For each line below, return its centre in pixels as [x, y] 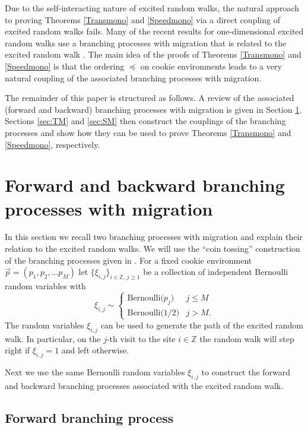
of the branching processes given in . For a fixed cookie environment [128, 260]
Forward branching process [89, 417]
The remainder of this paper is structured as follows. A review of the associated [150, 98]
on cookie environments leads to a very [211, 66]
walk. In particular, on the [53, 338]
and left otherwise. [95, 350]
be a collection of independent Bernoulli [216, 272]
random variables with [45, 286]
